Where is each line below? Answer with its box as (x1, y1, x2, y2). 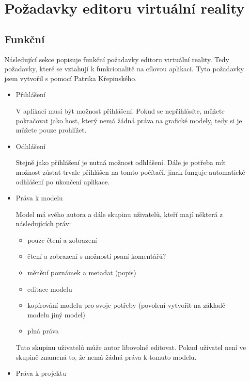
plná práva (27, 326, 59, 336)
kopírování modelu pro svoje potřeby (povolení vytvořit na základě (27, 300, 225, 310)
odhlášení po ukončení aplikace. (16, 176, 110, 186)
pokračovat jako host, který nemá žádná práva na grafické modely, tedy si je (16, 115, 242, 125)
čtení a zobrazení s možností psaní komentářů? (27, 251, 166, 261)
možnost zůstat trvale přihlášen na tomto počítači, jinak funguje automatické (16, 166, 245, 177)
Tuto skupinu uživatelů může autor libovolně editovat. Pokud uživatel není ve (16, 342, 246, 352)
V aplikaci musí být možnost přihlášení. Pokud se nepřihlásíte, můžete (16, 105, 225, 116)
